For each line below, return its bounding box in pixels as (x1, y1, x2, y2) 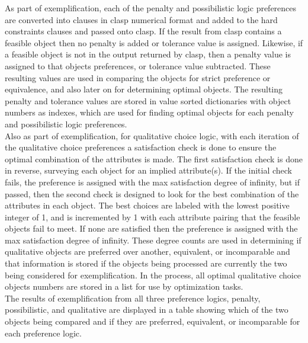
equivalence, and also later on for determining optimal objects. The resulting (5, 83, 283, 95)
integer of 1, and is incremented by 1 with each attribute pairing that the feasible (5, 210, 300, 223)
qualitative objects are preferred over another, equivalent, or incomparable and (5, 245, 290, 258)
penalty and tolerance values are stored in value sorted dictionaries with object (5, 94, 291, 107)
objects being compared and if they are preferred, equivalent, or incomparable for (5, 315, 300, 328)
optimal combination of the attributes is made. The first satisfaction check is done (5, 152, 303, 165)
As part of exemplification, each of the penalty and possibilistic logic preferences (5, 2, 297, 14)
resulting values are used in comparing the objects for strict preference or (5, 71, 271, 84)
